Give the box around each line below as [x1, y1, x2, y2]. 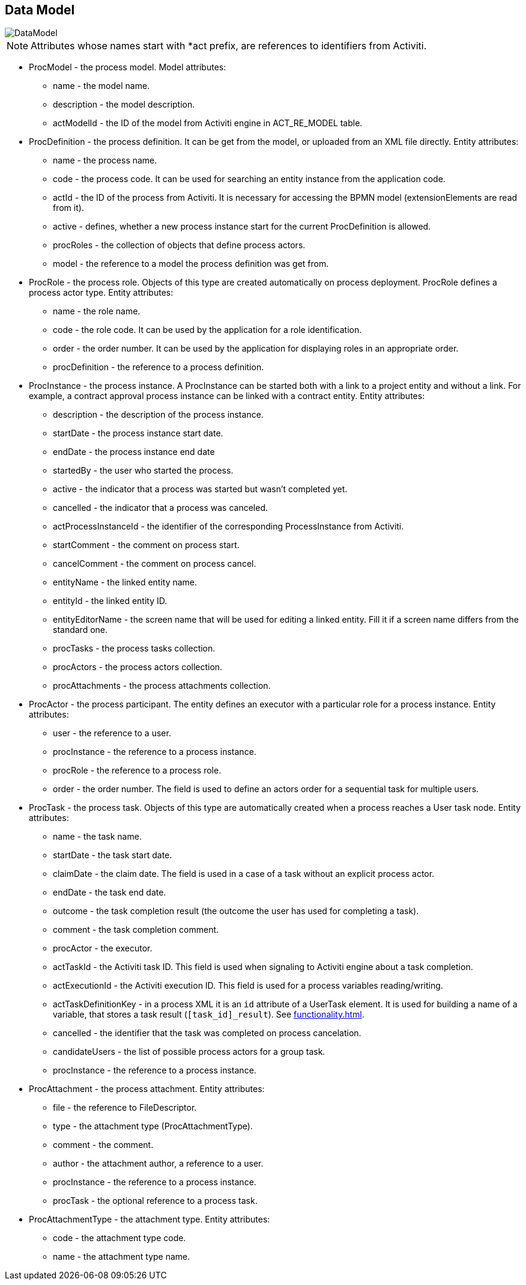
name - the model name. [53, 81, 150, 91]
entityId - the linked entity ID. [53, 596, 168, 606]
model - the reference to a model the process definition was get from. [53, 258, 329, 269]
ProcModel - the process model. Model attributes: [29, 62, 226, 73]
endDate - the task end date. [53, 887, 166, 898]
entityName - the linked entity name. [53, 577, 198, 588]
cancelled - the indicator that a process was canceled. [53, 502, 268, 513]
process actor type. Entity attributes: [29, 287, 174, 298]
